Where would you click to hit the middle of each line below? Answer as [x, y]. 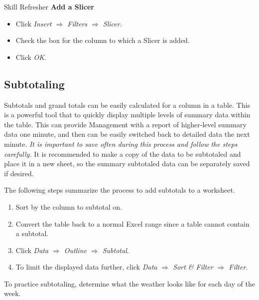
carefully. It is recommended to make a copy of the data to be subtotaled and [123, 153]
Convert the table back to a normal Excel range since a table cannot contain [132, 223]
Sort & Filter [193, 267]
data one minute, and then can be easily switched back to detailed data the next [127, 134]
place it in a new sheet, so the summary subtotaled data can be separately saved [127, 163]
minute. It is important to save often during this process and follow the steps [121, 144]
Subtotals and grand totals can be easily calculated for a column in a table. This [127, 105]
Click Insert [34, 23]
